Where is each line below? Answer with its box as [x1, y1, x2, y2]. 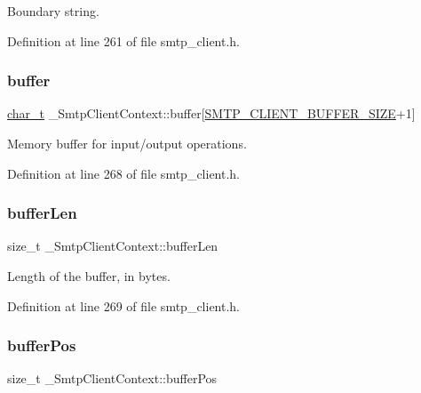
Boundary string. [7, 2, 99, 20]
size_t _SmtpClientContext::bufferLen [7, 237, 218, 255]
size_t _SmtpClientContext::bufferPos [7, 369, 218, 388]
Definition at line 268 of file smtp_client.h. [7, 164, 241, 182]
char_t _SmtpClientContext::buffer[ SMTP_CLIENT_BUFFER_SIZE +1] [7, 104, 416, 123]
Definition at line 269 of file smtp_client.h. [7, 296, 241, 315]
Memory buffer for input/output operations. [7, 134, 247, 152]
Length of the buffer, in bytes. [7, 267, 171, 285]
